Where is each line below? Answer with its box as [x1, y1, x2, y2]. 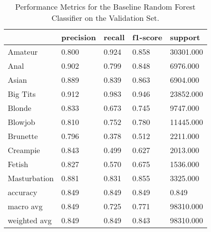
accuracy [8, 186, 37, 198]
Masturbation [8, 172, 54, 184]
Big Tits [8, 88, 36, 99]
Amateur [8, 46, 38, 57]
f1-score [132, 31, 163, 43]
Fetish [8, 158, 29, 170]
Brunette [8, 130, 38, 141]
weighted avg [8, 215, 52, 226]
